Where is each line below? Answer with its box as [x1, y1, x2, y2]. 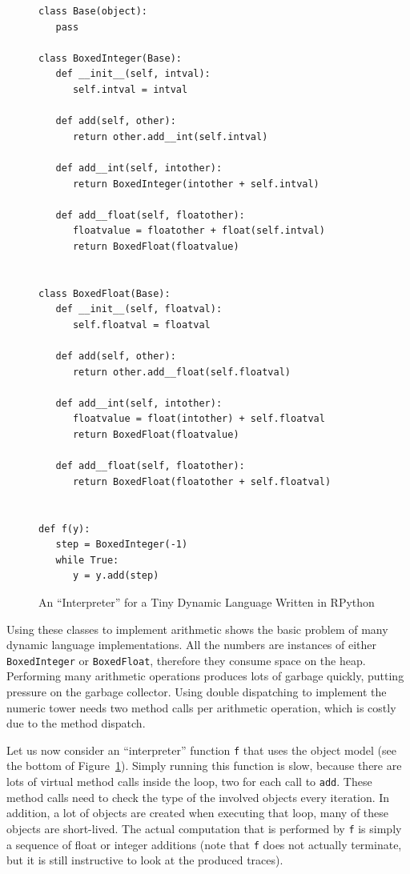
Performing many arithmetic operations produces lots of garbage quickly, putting [6, 668, 404, 684]
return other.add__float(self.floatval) [72, 366, 291, 378]
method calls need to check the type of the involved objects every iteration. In [6, 788, 390, 805]
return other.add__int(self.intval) [72, 130, 268, 142]
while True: [55, 554, 119, 566]
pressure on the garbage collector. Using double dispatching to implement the [6, 684, 387, 700]
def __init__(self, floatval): [55, 303, 223, 315]
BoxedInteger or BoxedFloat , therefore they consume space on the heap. [6, 651, 366, 668]
